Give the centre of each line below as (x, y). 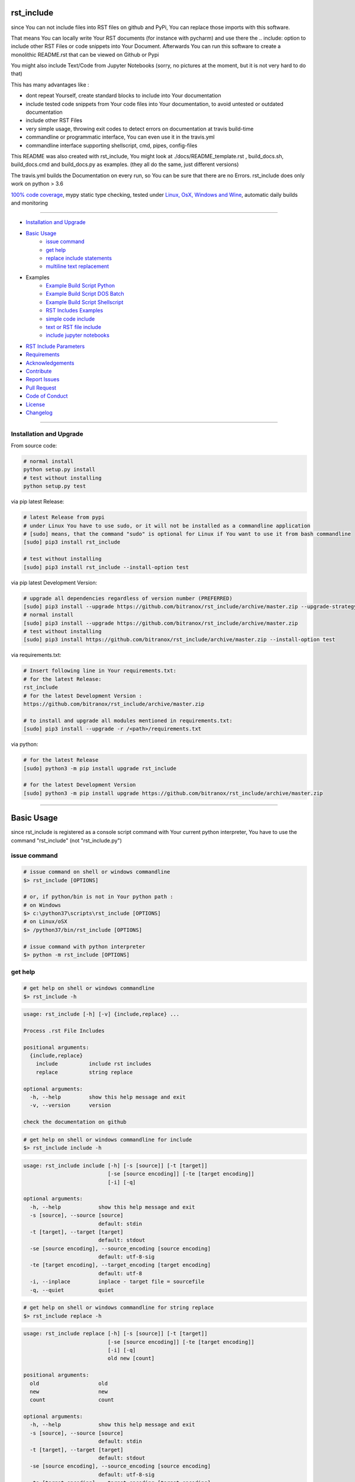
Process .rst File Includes (64, 1031)
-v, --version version (70, 1105)
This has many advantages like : (50, 84)
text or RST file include (74, 327)
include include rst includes (94, 1064)
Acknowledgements (50, 363)
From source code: (34, 446)
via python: (25, 745)
